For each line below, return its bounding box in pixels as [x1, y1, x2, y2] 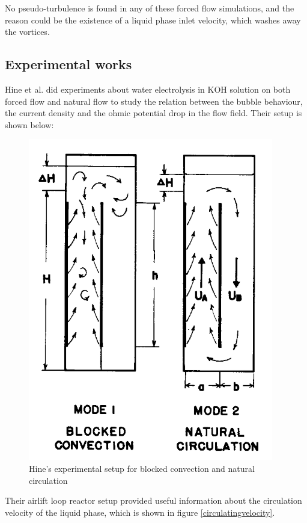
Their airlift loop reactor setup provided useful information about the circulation [5, 494, 302, 507]
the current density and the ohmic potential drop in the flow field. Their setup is [5, 107, 302, 119]
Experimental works [5, 55, 132, 73]
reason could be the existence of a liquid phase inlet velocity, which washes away [5, 13, 301, 26]
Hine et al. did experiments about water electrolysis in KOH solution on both [5, 82, 291, 95]
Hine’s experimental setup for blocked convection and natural [29, 462, 255, 474]
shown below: [5, 118, 54, 131]
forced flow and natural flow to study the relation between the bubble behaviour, [5, 94, 303, 107]
